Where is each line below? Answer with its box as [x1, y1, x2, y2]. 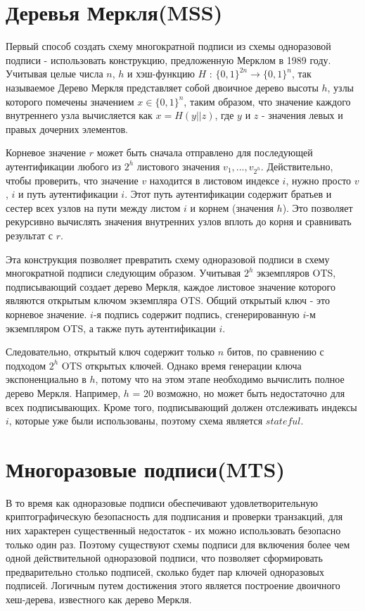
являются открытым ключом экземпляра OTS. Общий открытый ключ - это [6, 293, 330, 308]
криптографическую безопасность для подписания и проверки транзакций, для [6, 509, 343, 524]
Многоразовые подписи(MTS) [6, 454, 285, 483]
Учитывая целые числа [6, 66, 103, 81]
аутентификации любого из [6, 158, 122, 173]
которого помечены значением [6, 94, 134, 108]
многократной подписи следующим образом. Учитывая [6, 265, 241, 280]
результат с [6, 228, 53, 242]
